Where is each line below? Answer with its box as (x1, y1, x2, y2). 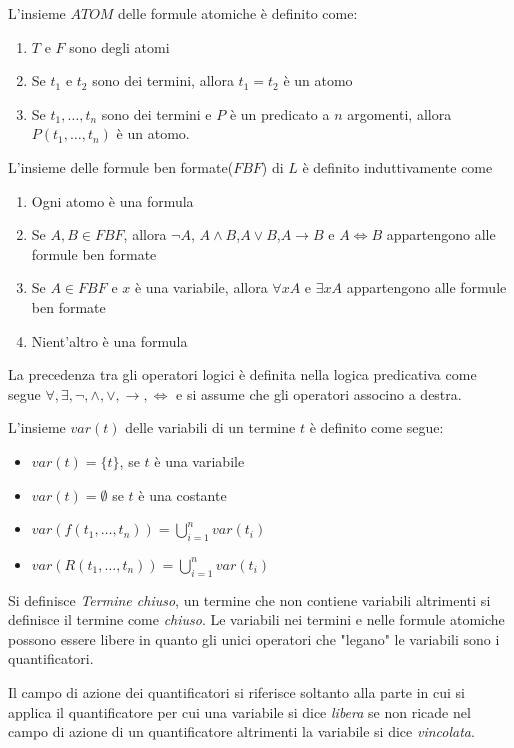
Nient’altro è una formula (31, 330, 188, 351)
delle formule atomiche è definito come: (118, 3, 358, 23)
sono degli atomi (69, 36, 170, 57)
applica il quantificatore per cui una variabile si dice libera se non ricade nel (8, 701, 471, 722)
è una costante (138, 484, 227, 505)
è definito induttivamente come (302, 156, 493, 177)
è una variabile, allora (134, 277, 268, 298)
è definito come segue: (309, 417, 444, 438)
